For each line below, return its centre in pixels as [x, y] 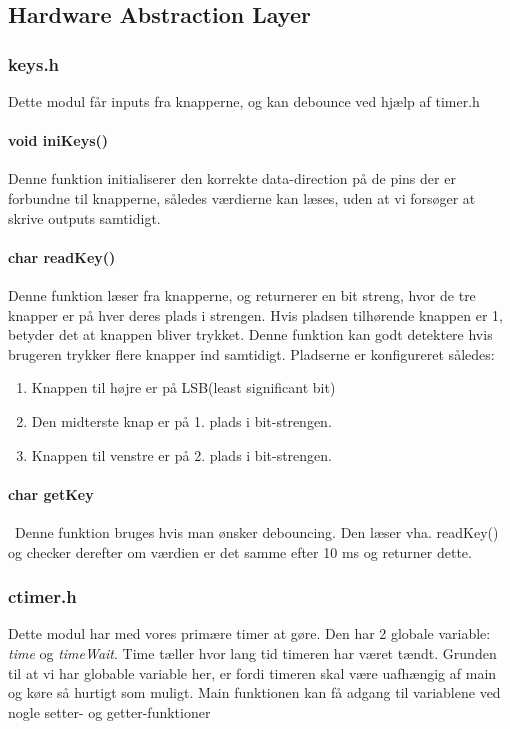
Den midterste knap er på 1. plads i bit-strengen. [181, 420]
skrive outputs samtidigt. [84, 217]
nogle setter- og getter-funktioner [109, 711]
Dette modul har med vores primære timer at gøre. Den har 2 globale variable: [249, 633]
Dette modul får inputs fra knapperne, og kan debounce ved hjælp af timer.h [244, 101]
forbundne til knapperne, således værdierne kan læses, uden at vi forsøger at [242, 197]
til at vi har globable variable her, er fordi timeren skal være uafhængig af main [252, 672]
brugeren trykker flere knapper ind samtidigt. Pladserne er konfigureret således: [251, 353]
